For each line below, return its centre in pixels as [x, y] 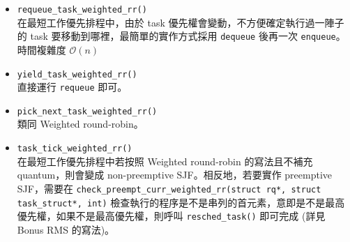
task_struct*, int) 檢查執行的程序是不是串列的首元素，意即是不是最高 [181, 202]
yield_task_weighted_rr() [77, 74]
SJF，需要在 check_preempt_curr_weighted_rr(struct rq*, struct [169, 188]
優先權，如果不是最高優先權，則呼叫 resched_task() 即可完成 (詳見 [171, 216]
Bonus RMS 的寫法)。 [66, 229]
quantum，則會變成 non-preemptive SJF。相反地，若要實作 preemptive [175, 175]
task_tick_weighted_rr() [75, 149]
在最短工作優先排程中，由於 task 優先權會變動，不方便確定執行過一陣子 [181, 22]
